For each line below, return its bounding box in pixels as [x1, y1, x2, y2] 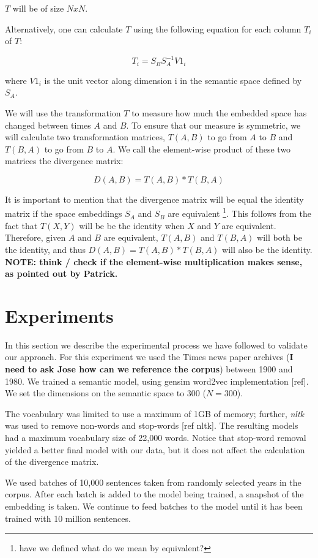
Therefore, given [5, 231, 66, 244]
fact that [5, 219, 38, 232]
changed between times [5, 118, 91, 131]
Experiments [5, 303, 114, 328]
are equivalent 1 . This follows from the [168, 205, 312, 220]
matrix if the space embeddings [5, 207, 122, 220]
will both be [257, 231, 302, 244]
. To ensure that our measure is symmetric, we [126, 118, 301, 131]
